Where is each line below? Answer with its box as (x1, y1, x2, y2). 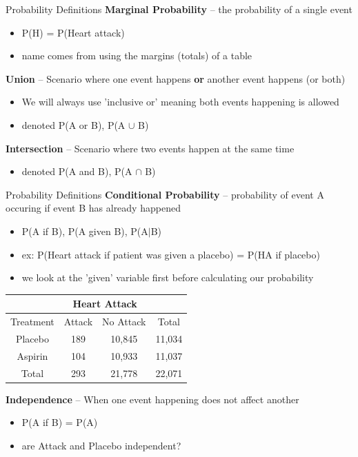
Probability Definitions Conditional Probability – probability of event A (6, 187, 324, 201)
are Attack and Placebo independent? (21, 438, 181, 452)
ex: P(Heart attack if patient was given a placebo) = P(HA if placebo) (21, 247, 320, 261)
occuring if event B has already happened (6, 201, 181, 215)
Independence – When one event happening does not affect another (6, 392, 299, 406)
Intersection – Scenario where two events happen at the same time (6, 141, 295, 155)
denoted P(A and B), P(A (21, 164, 132, 179)
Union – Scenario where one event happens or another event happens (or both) (6, 71, 346, 85)
